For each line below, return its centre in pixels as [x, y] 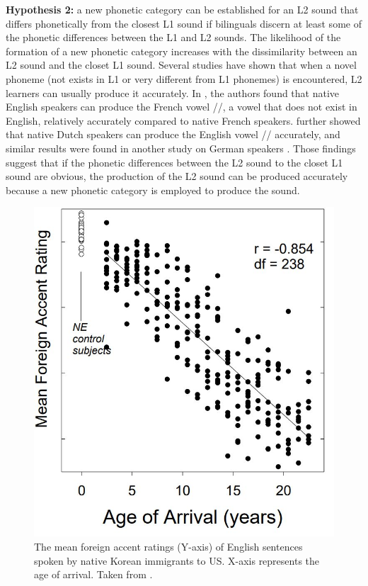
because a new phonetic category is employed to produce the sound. [153, 190]
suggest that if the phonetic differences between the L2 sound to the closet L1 [174, 162]
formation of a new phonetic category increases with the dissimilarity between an [182, 51]
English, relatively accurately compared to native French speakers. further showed [183, 120]
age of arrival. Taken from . [93, 574]
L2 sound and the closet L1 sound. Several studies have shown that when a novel [181, 65]
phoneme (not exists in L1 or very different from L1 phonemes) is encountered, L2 [184, 78]
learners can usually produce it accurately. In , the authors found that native [173, 92]
